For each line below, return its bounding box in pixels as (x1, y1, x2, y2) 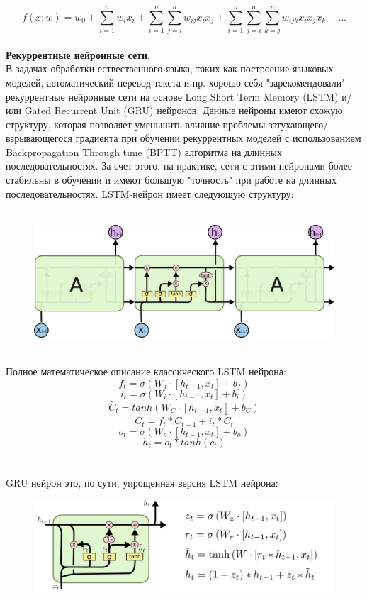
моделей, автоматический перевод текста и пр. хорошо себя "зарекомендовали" (6, 74, 346, 89)
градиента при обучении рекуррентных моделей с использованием (75, 131, 361, 145)
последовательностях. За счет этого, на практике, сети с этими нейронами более (6, 158, 353, 173)
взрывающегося (6, 131, 73, 145)
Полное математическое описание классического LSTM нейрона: (6, 364, 286, 379)
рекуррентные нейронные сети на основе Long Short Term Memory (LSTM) (6, 89, 339, 104)
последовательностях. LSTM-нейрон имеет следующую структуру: (6, 186, 294, 201)
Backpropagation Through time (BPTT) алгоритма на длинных (6, 144, 282, 159)
